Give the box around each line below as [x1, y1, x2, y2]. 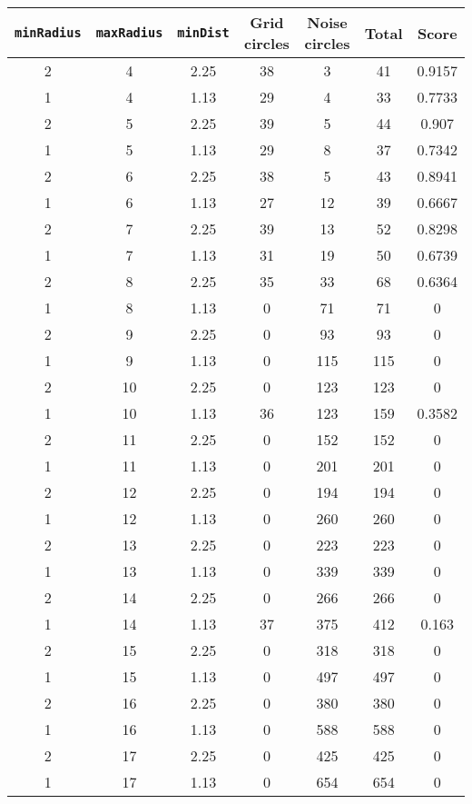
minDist [177, 25, 230, 40]
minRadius [15, 25, 82, 40]
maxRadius [95, 25, 163, 40]
